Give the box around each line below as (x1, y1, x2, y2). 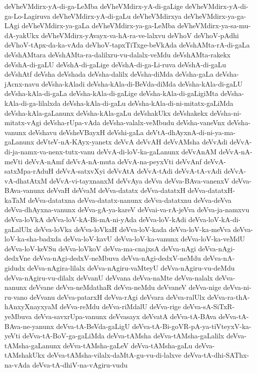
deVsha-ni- (210, 107, 242, 118)
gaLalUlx (4, 224, 32, 234)
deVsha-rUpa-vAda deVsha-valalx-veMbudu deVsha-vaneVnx (43, 117, 225, 128)
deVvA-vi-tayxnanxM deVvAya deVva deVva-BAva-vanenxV (49, 175, 229, 186)
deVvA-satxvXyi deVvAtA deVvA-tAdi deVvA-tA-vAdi (55, 166, 222, 176)
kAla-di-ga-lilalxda (4, 97, 61, 108)
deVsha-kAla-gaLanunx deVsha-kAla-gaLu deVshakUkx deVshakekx (4, 107, 208, 118)
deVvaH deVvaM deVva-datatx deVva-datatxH (46, 185, 186, 195)
